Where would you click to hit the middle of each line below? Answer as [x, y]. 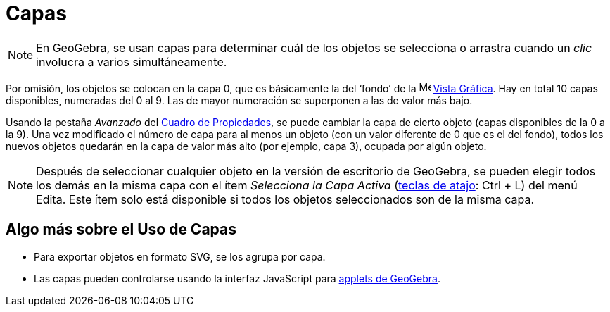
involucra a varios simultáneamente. [132, 62]
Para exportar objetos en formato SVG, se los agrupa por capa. [180, 256]
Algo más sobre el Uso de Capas [121, 230]
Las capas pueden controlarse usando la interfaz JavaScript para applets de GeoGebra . [237, 278]
